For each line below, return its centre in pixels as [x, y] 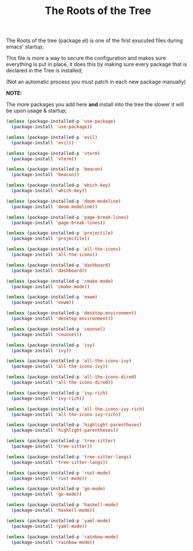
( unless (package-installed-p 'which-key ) [58, 185]
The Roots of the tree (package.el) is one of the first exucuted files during [94, 41]
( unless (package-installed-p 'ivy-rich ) [57, 393]
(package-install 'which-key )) [49, 191]
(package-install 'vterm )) [44, 159]
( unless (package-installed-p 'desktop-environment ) [71, 313]
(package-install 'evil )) [43, 143]
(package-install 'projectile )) [51, 239]
